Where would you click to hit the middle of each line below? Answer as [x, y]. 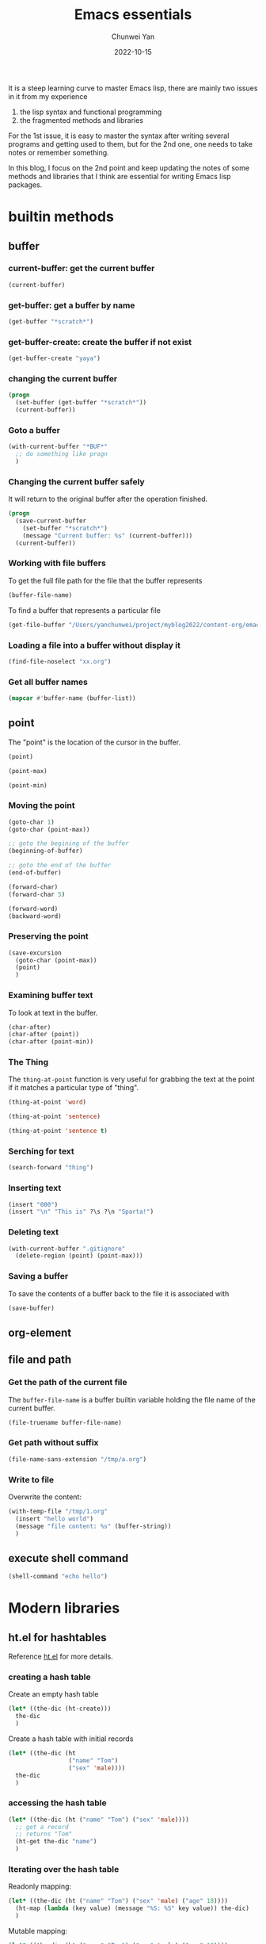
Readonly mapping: [40, 1887]
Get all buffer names [48, 682]
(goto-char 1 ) [32, 822]
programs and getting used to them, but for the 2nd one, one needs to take [131, 144]
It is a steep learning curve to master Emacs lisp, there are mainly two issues [133, 88]
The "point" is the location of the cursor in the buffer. [95, 742]
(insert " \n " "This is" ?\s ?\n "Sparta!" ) [81, 1212]
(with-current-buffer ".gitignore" [67, 1249]
